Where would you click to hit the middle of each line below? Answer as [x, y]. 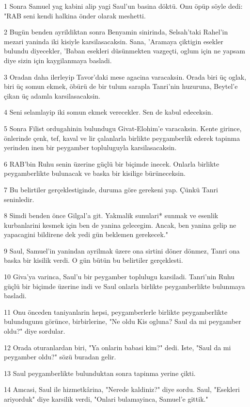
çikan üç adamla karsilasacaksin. [52, 95]
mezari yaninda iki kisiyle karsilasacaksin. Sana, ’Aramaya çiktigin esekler [114, 41]
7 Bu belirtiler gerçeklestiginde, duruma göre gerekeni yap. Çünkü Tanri [111, 189]
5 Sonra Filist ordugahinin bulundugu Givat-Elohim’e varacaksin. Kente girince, [123, 128]
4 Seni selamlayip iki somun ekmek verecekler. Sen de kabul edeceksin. [109, 112]
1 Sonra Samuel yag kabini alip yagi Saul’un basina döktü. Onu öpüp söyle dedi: [123, 6]
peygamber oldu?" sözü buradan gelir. [60, 357]
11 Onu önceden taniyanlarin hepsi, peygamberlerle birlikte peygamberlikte [116, 312]
